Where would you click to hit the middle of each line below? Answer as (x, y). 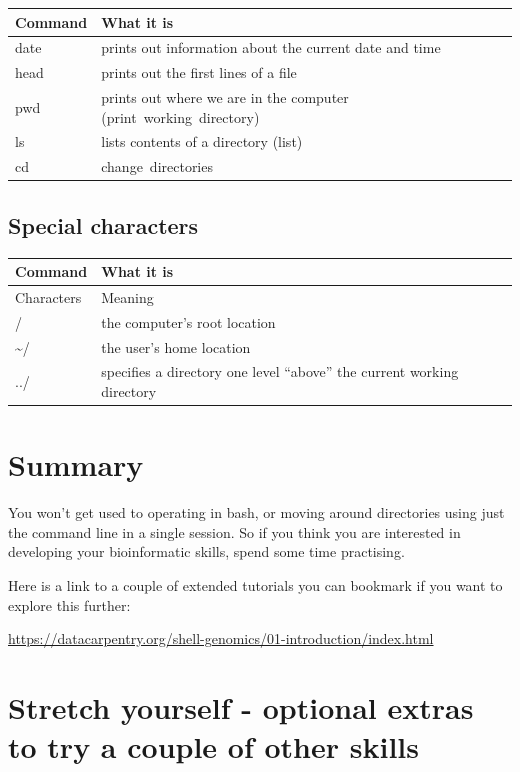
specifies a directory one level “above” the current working (280, 371)
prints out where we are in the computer (225, 97)
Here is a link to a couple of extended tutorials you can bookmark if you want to (255, 585)
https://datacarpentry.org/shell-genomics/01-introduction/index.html (221, 638)
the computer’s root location (188, 321)
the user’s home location (176, 346)
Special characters (103, 224)
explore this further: (69, 604)
